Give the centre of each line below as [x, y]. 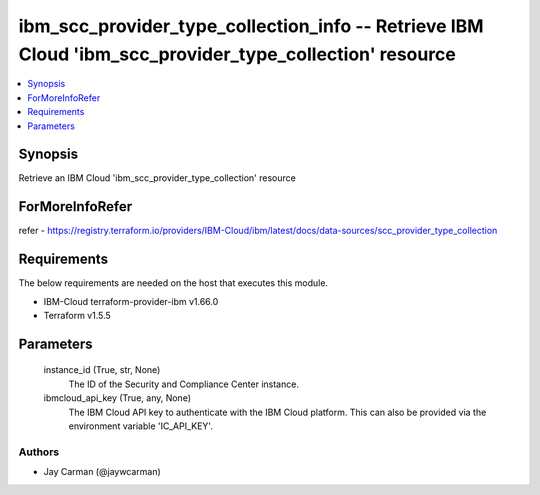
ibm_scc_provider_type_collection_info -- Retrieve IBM [251, 26]
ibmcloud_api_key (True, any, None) [117, 398]
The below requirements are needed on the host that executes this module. [173, 283]
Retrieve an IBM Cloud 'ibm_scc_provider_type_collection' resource [157, 178]
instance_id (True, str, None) [102, 370]
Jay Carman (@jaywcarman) [102, 472]
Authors [39, 452]
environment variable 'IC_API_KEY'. [141, 426]
